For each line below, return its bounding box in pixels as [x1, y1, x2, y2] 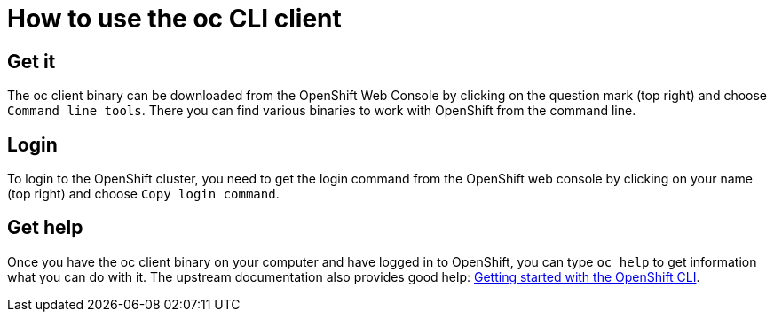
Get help [7, 216, 83, 239]
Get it [7, 50, 56, 73]
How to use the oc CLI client [7, 4, 342, 34]
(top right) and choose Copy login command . [7, 186, 280, 202]
